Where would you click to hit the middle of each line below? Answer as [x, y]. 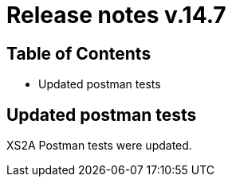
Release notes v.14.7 [116, 15]
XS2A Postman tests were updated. [99, 146]
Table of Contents [79, 53]
